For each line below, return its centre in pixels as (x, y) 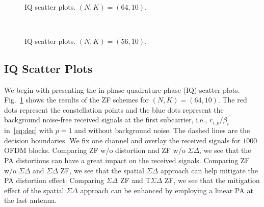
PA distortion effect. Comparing (54, 180)
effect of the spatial (34, 190)
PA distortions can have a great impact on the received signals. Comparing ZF (127, 160)
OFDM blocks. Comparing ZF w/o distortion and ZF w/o (95, 150)
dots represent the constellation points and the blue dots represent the (114, 109)
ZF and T (135, 180)
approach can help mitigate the (209, 170)
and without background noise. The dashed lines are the (162, 130)
